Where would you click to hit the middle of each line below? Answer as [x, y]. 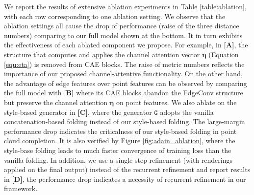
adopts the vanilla [187, 112]
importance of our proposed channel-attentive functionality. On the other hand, [123, 74]
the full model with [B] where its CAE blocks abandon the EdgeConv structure [124, 93]
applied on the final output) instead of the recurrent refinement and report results [127, 169]
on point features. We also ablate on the [176, 102]
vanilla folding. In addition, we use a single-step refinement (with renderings [118, 160]
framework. [21, 188]
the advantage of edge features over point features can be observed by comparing [126, 83]
